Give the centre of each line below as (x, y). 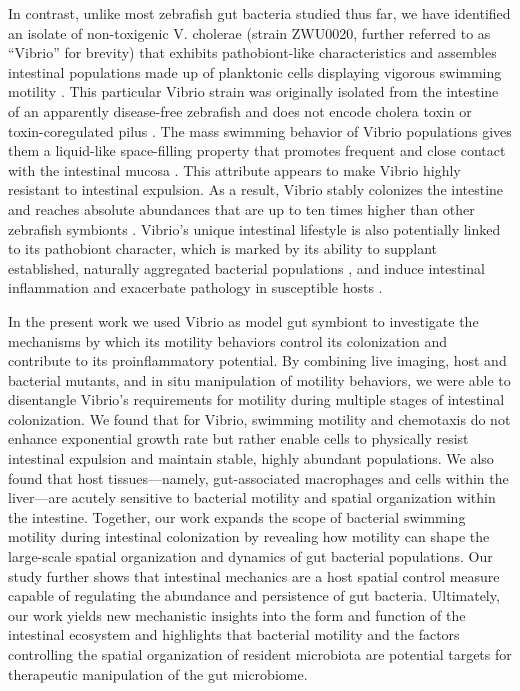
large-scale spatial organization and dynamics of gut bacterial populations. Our (250, 556)
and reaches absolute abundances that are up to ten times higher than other (241, 208)
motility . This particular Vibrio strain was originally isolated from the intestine (253, 91)
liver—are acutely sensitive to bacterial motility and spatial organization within (252, 497)
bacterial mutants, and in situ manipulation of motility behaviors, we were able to (259, 379)
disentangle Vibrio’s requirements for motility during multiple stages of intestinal (256, 399)
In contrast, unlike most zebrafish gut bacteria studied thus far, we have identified (259, 13)
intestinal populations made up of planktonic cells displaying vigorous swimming (255, 71)
